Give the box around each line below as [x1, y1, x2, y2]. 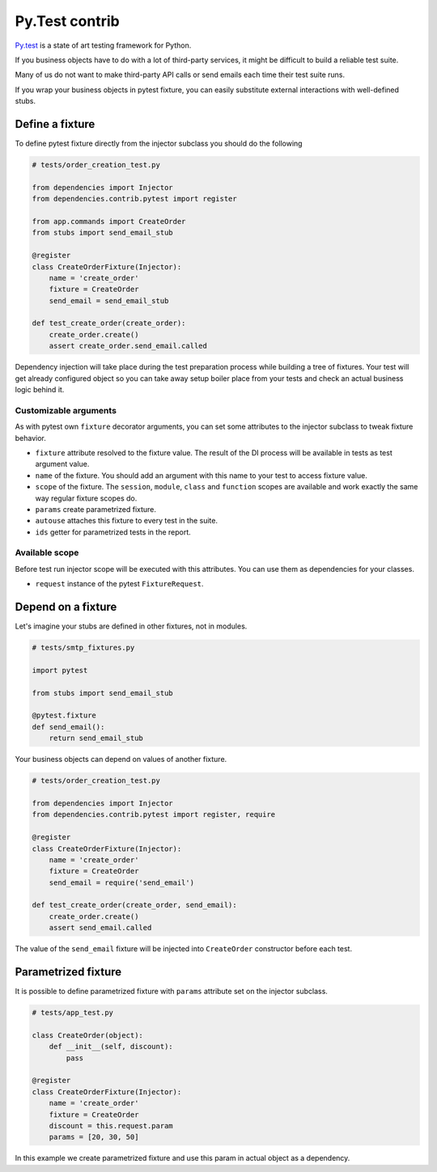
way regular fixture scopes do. [35, 493, 138, 503]
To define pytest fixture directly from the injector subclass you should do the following [15, 138, 303, 149]
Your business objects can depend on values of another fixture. [15, 755, 227, 764]
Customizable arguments [15, 404, 117, 416]
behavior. [15, 433, 46, 442]
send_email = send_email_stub [49, 296, 169, 305]
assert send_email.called [49, 923, 152, 933]
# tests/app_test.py [32, 1008, 113, 1018]
